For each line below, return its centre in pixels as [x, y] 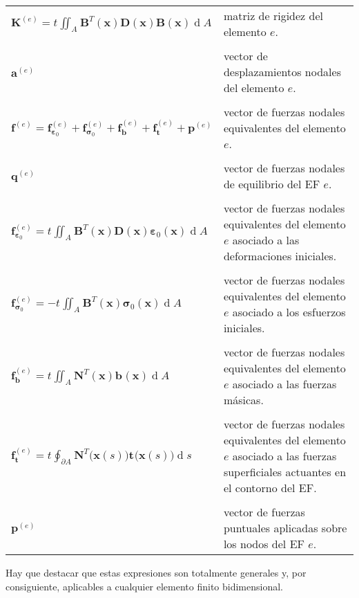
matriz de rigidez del [273, 16]
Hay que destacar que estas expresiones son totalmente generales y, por [156, 572]
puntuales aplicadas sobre [285, 528]
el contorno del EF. [270, 488]
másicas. [243, 400]
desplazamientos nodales [282, 72]
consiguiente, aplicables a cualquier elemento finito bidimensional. [145, 586]
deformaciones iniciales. [280, 256]
